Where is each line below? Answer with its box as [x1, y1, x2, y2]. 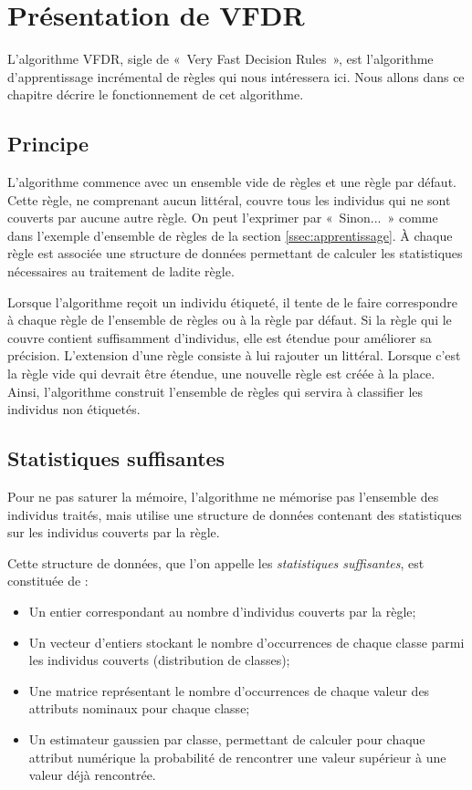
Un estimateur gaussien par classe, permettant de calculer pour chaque [28, 729, 425, 748]
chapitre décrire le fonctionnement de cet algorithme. [7, 85, 304, 104]
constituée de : [7, 571, 89, 590]
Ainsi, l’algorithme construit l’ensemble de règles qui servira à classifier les [7, 381, 424, 400]
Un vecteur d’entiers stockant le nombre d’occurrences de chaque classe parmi [28, 632, 465, 651]
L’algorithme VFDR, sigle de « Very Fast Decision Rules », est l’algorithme [7, 49, 434, 68]
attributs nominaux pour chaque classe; [28, 699, 250, 718]
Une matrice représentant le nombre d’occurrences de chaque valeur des [28, 681, 430, 700]
